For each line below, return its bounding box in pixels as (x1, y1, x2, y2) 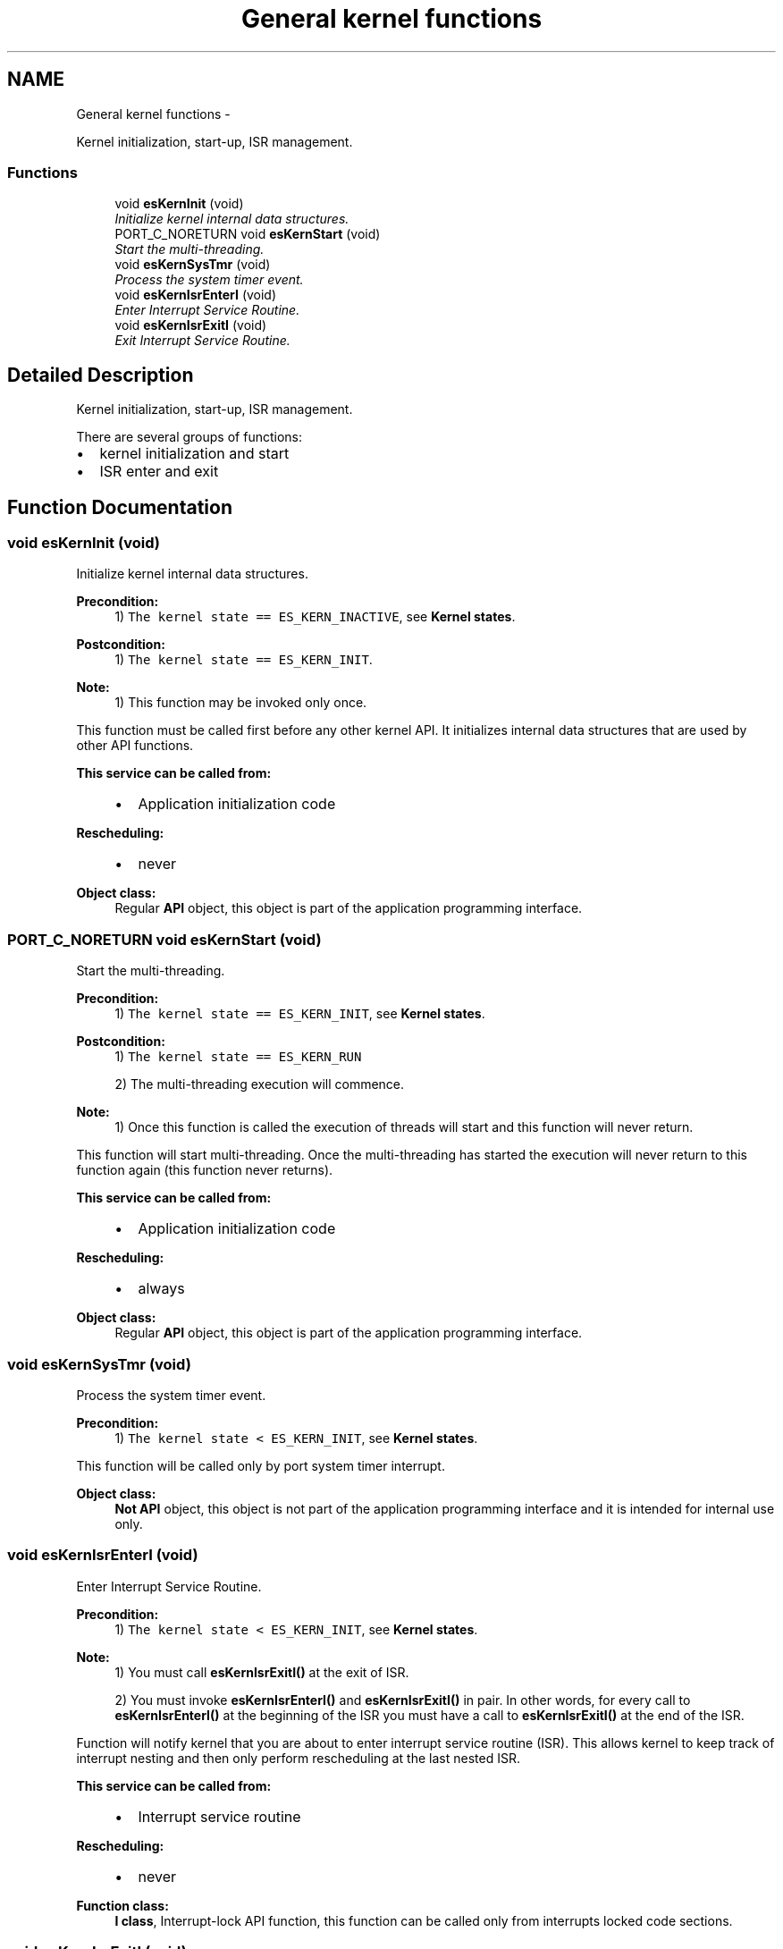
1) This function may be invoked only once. (114, 695, 367, 711)
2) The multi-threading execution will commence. (114, 1076, 405, 1093)
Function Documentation (7, 495, 232, 519)
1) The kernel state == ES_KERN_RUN (114, 1049, 362, 1065)
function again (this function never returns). (76, 1162, 333, 1178)
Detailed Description (7, 363, 194, 386)
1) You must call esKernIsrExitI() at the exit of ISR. (114, 1664, 409, 1680)
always (138, 1279, 185, 1298)
